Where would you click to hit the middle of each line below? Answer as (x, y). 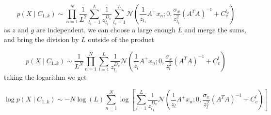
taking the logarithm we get (45, 77)
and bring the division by (41, 39)
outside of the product (121, 39)
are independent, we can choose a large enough (106, 30)
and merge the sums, (215, 30)
